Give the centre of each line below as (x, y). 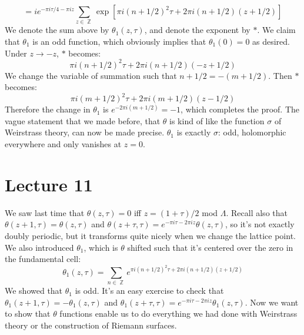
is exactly (194, 132)
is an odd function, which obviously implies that (119, 41)
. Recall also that (257, 212)
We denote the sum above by (57, 30)
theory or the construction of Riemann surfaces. (91, 325)
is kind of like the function (217, 120)
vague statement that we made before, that (83, 120)
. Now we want (272, 302)
